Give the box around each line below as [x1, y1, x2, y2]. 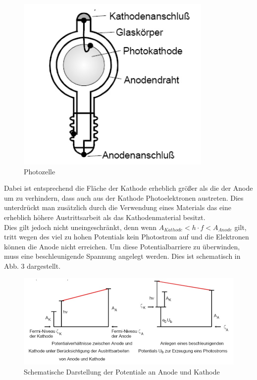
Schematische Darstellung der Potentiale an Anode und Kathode [24, 366, 220, 377]
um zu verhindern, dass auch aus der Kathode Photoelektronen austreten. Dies [4, 192, 244, 203]
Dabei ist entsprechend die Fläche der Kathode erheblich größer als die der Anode [4, 183, 253, 193]
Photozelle [24, 166, 55, 176]
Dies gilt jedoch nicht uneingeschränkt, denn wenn [4, 222, 157, 232]
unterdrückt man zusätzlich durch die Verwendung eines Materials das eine [4, 202, 232, 213]
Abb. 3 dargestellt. [4, 260, 61, 271]
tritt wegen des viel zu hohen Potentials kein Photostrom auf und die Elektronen [4, 231, 249, 242]
